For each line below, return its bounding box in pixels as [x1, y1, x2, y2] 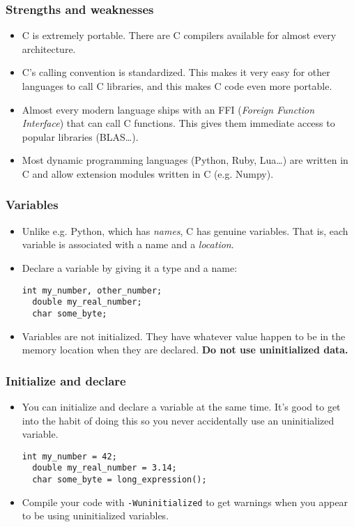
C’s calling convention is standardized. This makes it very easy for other [22, 65, 330, 79]
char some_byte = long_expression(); [32, 475, 207, 485]
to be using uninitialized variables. [22, 508, 169, 523]
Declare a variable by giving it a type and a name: [22, 260, 238, 275]
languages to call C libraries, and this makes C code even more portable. [22, 79, 332, 93]
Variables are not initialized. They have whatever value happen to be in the [22, 328, 346, 343]
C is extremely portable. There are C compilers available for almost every [22, 28, 337, 43]
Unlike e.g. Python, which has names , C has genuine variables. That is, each [22, 223, 348, 238]
